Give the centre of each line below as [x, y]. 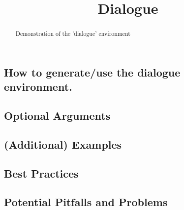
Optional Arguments [57, 115]
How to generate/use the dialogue [92, 72]
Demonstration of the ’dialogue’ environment [73, 34]
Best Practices [41, 173]
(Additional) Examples [63, 144]
